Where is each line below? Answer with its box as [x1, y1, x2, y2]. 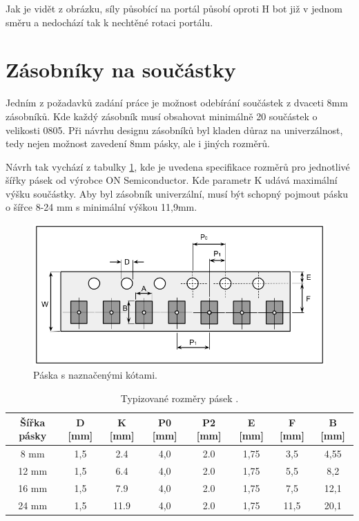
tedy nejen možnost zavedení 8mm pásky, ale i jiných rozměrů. [6, 136, 270, 151]
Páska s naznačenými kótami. [33, 368, 157, 382]
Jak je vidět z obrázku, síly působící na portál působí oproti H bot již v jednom [6, 1, 342, 15]
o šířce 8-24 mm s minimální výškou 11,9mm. [6, 200, 197, 214]
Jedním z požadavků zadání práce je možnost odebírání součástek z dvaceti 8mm [6, 95, 348, 110]
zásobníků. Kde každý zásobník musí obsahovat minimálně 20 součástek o [6, 108, 318, 123]
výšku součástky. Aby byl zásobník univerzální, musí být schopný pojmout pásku [6, 186, 349, 200]
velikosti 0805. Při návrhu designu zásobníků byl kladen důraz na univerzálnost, [6, 122, 343, 137]
